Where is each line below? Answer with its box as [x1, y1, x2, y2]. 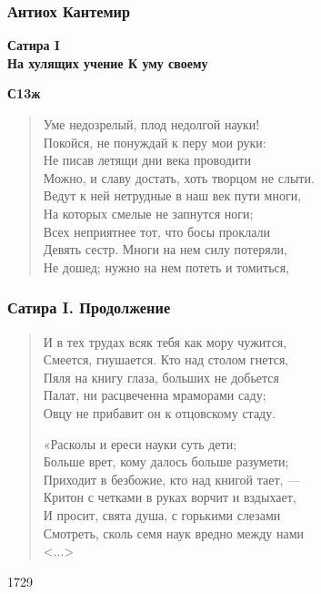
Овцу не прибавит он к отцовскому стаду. [43, 403, 276, 422]
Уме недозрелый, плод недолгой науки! [43, 115, 260, 133]
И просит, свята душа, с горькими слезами [43, 505, 281, 524]
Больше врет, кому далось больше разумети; [43, 452, 289, 471]
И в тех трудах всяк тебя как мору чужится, [43, 332, 287, 351]
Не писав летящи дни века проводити [43, 150, 251, 169]
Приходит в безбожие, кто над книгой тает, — [43, 469, 301, 488]
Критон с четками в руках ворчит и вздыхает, [43, 487, 296, 507]
